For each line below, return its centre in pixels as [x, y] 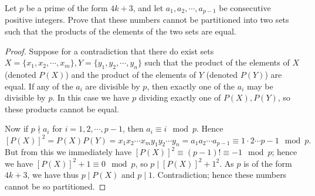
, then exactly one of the [191, 86]
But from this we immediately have [68, 152]
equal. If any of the [39, 86]
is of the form [268, 163]
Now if [17, 128]
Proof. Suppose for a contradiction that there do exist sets [109, 51]
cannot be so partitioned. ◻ [55, 186]
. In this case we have [91, 97]
